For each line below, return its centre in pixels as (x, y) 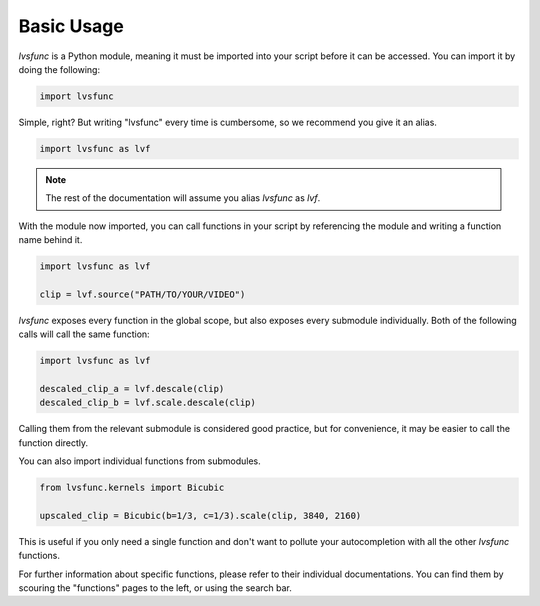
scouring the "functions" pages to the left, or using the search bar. (155, 588)
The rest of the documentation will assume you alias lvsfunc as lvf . (183, 198)
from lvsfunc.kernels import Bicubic (132, 488)
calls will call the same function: (84, 334)
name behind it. (50, 240)
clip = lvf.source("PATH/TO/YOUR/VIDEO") (142, 294)
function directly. (53, 442)
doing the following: (59, 69)
